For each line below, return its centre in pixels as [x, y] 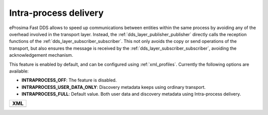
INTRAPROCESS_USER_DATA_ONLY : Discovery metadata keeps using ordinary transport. [114, 87]
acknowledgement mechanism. [41, 55]
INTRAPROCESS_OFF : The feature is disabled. [69, 80]
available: [19, 71]
